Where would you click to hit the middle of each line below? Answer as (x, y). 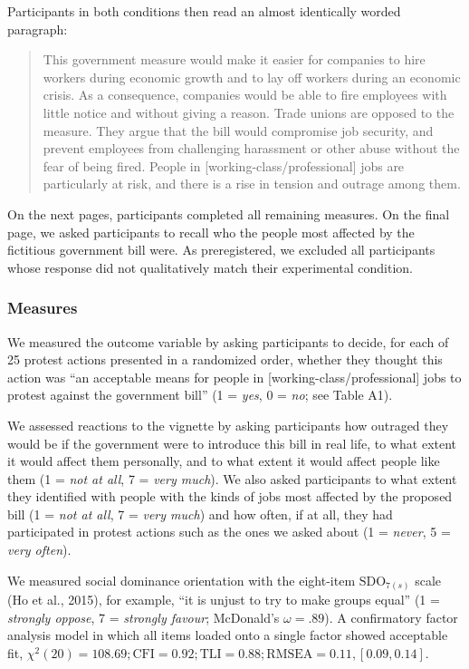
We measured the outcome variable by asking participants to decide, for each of (228, 341)
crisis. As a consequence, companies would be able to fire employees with (245, 95)
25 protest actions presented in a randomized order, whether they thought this (225, 359)
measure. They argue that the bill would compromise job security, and (238, 130)
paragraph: (38, 29)
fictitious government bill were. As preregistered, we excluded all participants (221, 250)
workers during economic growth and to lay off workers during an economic (252, 77)
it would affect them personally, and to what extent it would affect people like (224, 461)
